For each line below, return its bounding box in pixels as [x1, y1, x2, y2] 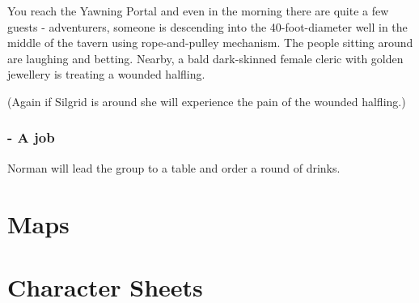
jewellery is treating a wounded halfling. [7, 66, 205, 83]
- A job [7, 127, 55, 147]
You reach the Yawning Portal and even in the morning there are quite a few [7, 2, 389, 19]
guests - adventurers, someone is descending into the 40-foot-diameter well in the [7, 18, 408, 35]
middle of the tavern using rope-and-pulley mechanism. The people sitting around [7, 34, 413, 51]
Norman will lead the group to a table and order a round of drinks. [7, 159, 341, 176]
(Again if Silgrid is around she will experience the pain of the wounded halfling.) [7, 92, 406, 109]
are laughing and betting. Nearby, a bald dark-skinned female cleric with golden [7, 49, 404, 66]
